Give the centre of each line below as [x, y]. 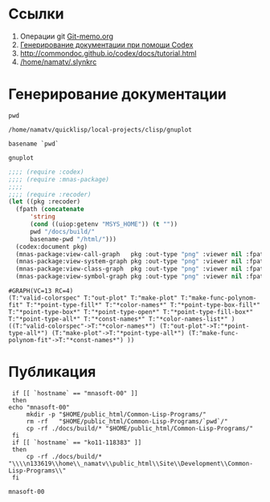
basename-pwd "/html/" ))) [73, 239]
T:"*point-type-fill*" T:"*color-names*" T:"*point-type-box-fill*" [143, 305]
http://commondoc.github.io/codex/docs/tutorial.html [108, 53]
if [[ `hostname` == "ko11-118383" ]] [77, 443]
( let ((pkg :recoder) [45, 202]
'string [43, 217]
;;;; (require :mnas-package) [59, 179]
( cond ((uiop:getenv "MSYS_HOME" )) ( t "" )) [104, 224]
